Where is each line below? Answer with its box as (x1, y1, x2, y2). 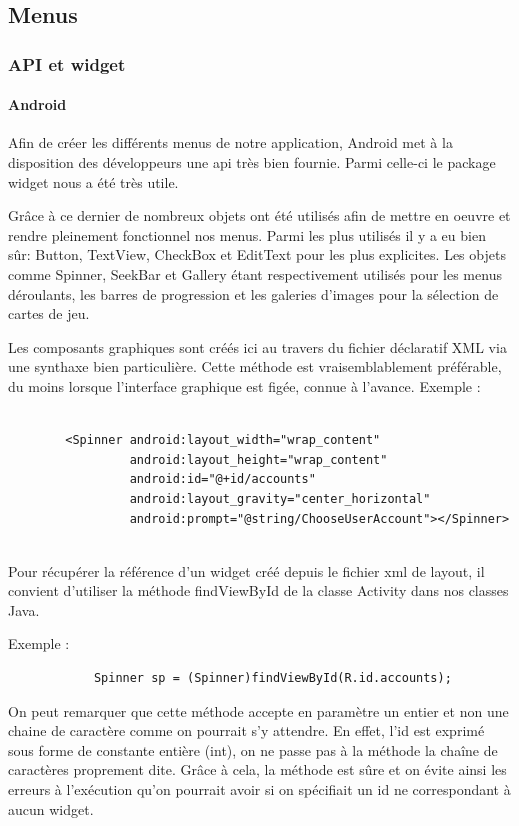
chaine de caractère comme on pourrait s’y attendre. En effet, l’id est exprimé (8, 720, 485, 741)
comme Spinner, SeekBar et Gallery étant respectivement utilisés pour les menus (8, 263, 502, 284)
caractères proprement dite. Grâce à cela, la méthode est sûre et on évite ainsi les (8, 759, 507, 780)
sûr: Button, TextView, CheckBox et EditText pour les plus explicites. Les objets (8, 244, 506, 265)
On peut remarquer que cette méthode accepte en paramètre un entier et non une (8, 700, 509, 721)
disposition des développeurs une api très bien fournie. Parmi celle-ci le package (8, 152, 496, 173)
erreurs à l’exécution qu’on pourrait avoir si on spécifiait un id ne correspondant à (8, 779, 511, 800)
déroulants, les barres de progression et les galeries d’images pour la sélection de (8, 283, 499, 304)
